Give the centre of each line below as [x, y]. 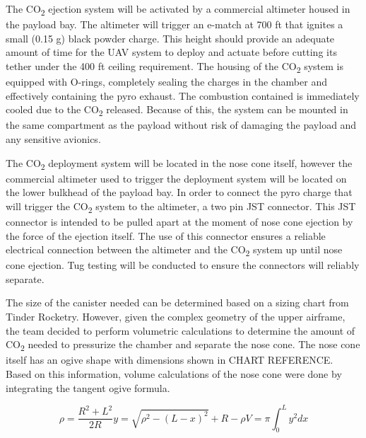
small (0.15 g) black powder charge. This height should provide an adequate [170, 38]
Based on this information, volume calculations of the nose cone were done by [174, 373]
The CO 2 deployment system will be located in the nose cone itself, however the [179, 163]
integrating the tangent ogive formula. [88, 387]
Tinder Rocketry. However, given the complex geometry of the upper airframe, [176, 317]
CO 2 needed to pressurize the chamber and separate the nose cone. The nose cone [183, 345]
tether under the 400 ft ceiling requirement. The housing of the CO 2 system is [175, 67]
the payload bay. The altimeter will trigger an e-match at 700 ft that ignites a [175, 24]
